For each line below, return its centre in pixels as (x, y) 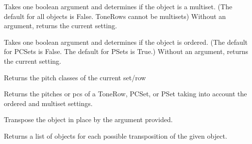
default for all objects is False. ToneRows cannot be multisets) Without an (115, 16)
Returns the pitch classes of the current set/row (75, 77)
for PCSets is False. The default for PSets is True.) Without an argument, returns (126, 51)
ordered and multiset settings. (48, 103)
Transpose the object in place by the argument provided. (88, 119)
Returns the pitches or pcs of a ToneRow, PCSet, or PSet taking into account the (126, 94)
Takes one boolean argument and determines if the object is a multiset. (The (118, 6)
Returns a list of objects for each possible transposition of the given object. (116, 135)
